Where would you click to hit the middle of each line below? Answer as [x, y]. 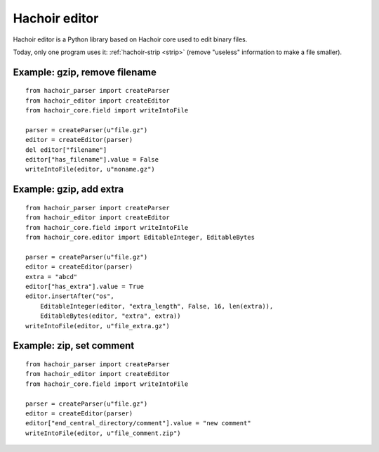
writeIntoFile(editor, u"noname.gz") [91, 169]
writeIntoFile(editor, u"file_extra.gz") [98, 326]
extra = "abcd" [52, 277]
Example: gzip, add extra [68, 189]
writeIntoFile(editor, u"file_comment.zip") [104, 433]
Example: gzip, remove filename [85, 72]
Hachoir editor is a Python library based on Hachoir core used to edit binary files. [130, 39]
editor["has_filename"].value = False [92, 160]
